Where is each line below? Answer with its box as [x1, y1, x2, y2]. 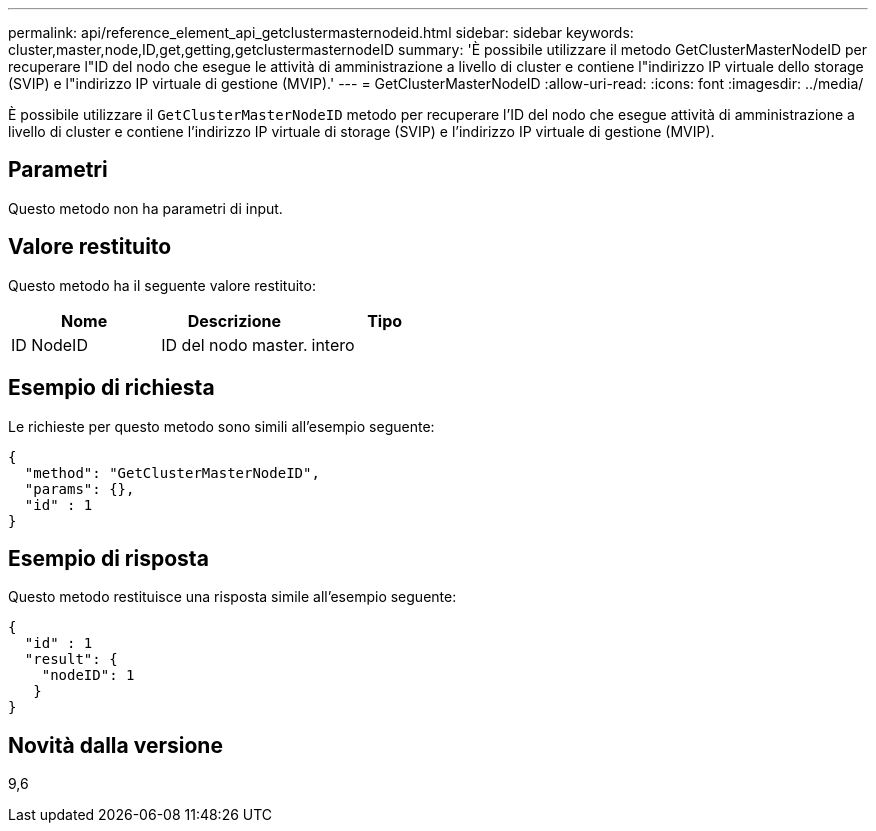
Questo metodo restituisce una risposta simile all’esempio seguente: [8, 588, 457, 606]
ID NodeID [11, 334, 88, 355]
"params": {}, [24, 480, 135, 497]
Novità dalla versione [8, 732, 223, 758]
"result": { [24, 651, 118, 668]
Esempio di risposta [8, 545, 209, 571]
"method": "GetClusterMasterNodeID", [24, 464, 320, 481]
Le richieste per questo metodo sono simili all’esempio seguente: [8, 417, 435, 435]
